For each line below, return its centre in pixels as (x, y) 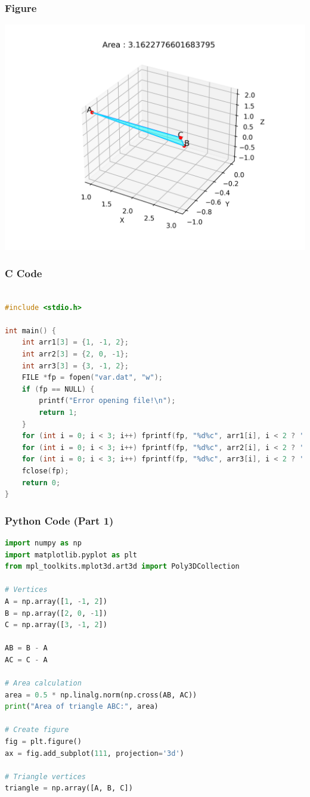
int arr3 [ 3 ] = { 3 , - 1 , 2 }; (75, 366)
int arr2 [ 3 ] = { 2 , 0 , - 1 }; (75, 354)
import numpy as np (43, 543)
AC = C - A (26, 660)
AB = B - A (26, 648)
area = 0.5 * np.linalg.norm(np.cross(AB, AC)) (101, 695)
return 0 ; (41, 483)
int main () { (30, 331)
